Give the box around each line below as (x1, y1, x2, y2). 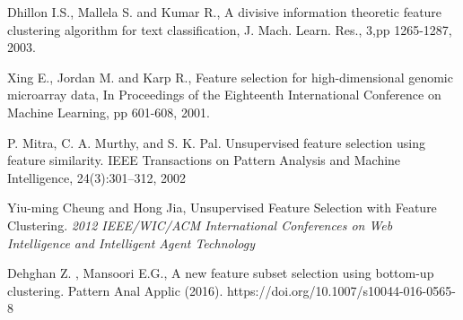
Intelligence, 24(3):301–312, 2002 (7, 168, 187, 186)
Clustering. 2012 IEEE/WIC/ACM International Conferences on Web (7, 215, 393, 234)
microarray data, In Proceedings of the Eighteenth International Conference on (7, 85, 441, 104)
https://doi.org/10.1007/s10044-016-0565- (226, 281, 456, 299)
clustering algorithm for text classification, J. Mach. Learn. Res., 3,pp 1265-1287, (7, 20, 452, 39)
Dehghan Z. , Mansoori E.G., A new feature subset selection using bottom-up (7, 264, 434, 282)
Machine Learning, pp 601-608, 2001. (7, 102, 210, 121)
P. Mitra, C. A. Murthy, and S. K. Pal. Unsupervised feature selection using (7, 133, 426, 151)
